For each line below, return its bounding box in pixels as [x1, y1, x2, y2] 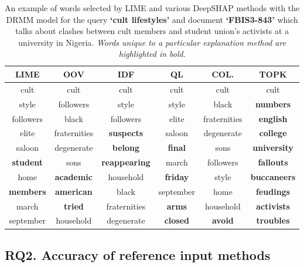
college [259, 127, 287, 139]
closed [164, 214, 190, 227]
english [258, 112, 288, 124]
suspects [108, 127, 144, 139]
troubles [256, 214, 290, 227]
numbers [255, 97, 291, 110]
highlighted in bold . [118, 48, 186, 60]
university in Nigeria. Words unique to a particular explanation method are [18, 36, 286, 48]
